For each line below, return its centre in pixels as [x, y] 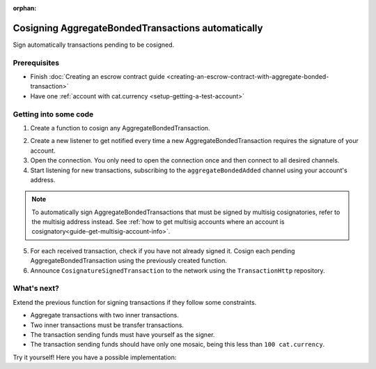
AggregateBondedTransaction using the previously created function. [129, 261]
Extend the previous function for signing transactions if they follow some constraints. [135, 302]
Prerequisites [36, 63]
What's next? [36, 288]
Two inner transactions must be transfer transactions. [107, 325]
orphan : [25, 8]
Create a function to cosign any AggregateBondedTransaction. [120, 128]
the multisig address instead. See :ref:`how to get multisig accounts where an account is [158, 222]
